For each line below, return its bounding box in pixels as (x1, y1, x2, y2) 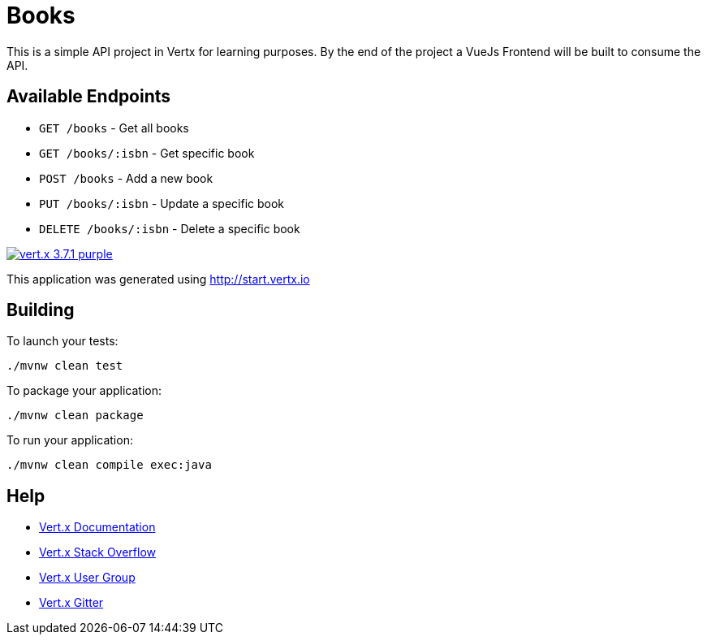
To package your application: (6, 383, 162, 398)
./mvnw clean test (6, 359, 123, 373)
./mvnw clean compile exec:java (6, 458, 212, 472)
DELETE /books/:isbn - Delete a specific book (39, 221, 300, 236)
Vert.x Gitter (39, 596, 104, 610)
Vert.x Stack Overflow (39, 545, 157, 560)
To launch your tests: (6, 334, 119, 349)
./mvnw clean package (6, 409, 144, 422)
